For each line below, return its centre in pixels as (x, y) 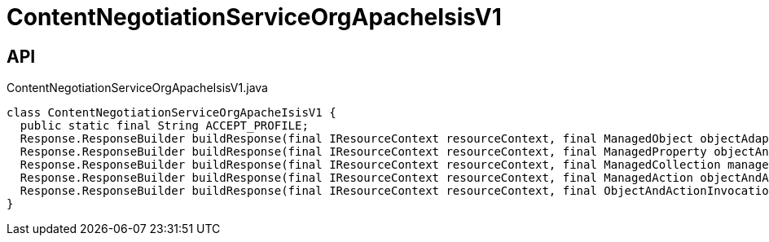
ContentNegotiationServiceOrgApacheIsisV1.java (137, 88)
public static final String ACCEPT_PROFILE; (164, 126)
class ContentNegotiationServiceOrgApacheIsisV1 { (171, 113)
